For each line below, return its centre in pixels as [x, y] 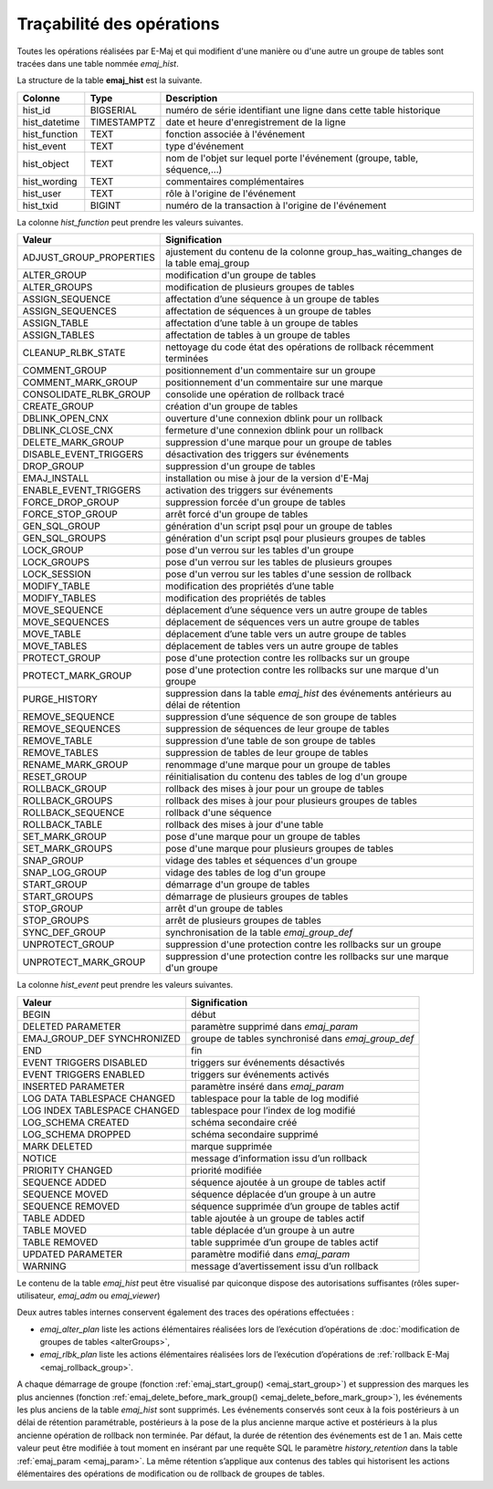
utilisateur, [37, 1295]
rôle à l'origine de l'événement [231, 194]
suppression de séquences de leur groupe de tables [277, 729]
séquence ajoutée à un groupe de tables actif [288, 1182]
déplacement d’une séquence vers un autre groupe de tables [296, 610]
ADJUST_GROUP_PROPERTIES [89, 257]
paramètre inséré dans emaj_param [267, 1086]
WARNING [45, 1266]
